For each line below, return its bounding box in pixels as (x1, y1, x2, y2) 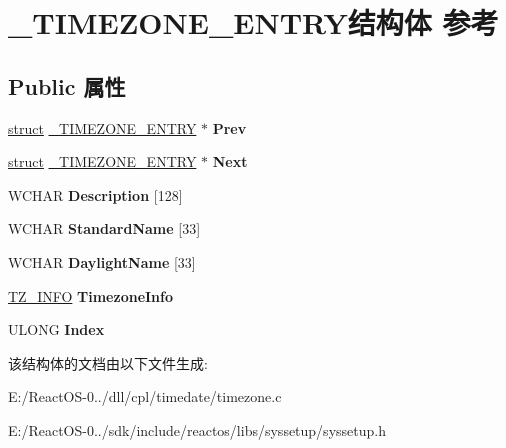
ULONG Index (8, 319, 105, 340)
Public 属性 (8, 70, 126, 101)
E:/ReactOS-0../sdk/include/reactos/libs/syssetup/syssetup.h (8, 419, 386, 440)
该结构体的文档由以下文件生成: (8, 352, 208, 373)
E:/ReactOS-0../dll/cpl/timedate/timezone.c (8, 386, 282, 407)
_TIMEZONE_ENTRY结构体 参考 (8, 2, 499, 43)
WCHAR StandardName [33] (8, 218, 201, 239)
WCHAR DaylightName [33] (8, 251, 196, 272)
